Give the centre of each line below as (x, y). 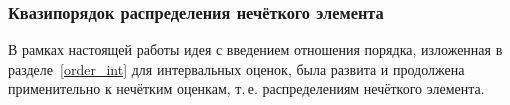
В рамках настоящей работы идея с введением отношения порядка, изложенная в (255, 49)
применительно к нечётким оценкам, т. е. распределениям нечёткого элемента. (246, 88)
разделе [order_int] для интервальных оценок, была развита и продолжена (236, 68)
